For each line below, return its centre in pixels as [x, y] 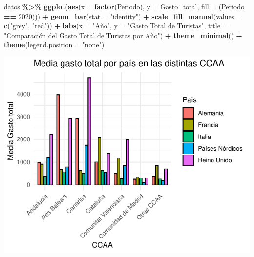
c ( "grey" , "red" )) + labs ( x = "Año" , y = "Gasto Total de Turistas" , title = [116, 26]
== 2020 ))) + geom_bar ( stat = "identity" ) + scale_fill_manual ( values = [123, 16]
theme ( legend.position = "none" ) [54, 45]
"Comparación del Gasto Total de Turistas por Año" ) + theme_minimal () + [123, 35]
